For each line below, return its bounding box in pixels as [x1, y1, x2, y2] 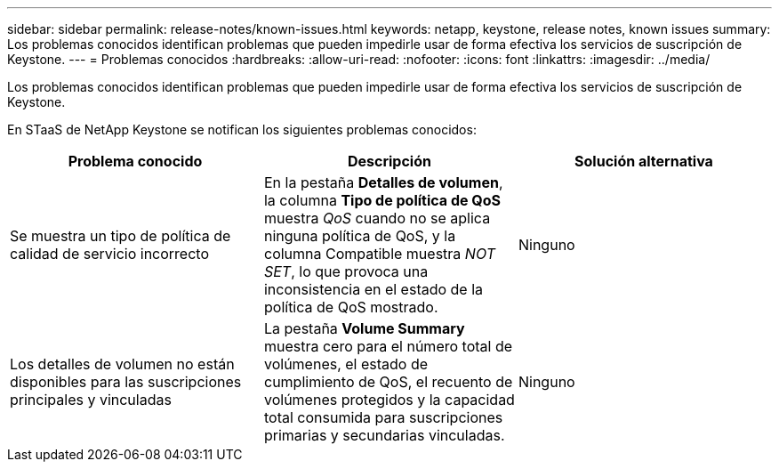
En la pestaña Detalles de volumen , [263, 174, 503, 191]
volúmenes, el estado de [263, 355, 429, 373]
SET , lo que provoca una [263, 263, 429, 280]
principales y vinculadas [10, 391, 172, 408]
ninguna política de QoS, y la [263, 227, 456, 245]
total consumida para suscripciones [263, 408, 503, 426]
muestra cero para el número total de [263, 337, 513, 355]
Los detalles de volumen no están [10, 355, 235, 373]
